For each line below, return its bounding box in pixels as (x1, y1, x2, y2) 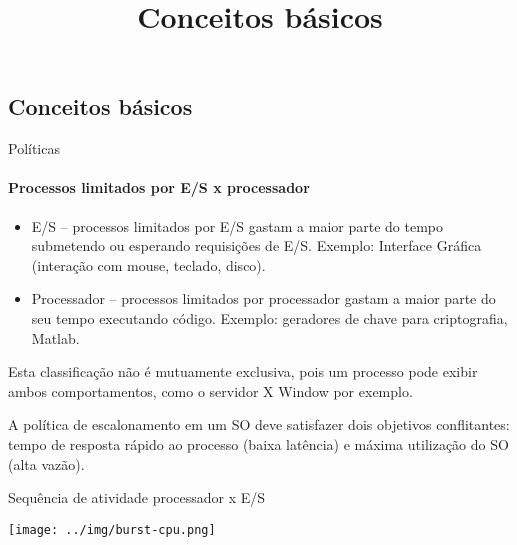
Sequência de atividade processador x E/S (8, 487, 266, 508)
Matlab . (31, 327, 80, 348)
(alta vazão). (8, 453, 85, 474)
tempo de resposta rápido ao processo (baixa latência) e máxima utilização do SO (8, 433, 509, 454)
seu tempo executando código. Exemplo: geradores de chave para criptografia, (31, 307, 508, 328)
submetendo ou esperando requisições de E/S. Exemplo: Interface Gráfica (31, 235, 482, 256)
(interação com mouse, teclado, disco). (31, 254, 266, 275)
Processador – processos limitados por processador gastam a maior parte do (31, 288, 496, 309)
